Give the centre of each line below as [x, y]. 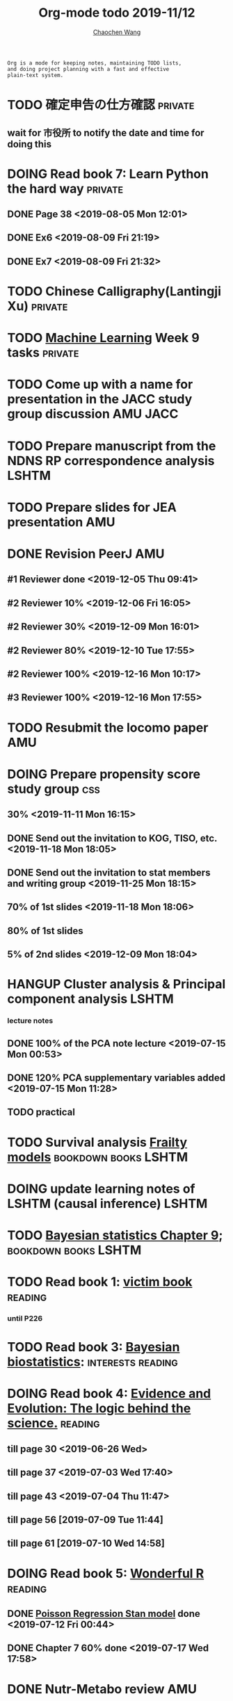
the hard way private [65, 188]
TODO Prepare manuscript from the [112, 446]
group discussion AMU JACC [93, 414]
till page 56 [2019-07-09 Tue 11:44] [85, 1520]
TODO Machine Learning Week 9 [103, 338]
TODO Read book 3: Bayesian [94, 1347]
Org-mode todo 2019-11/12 [117, 13]
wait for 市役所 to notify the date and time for [106, 132]
